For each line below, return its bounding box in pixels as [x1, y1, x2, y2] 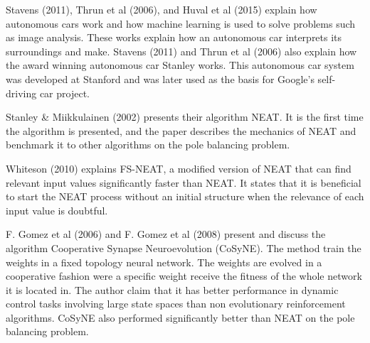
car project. [39, 85, 90, 100]
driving [6, 85, 37, 100]
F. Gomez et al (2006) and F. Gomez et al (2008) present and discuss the [6, 227, 326, 241]
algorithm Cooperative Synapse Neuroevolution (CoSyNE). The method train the [6, 240, 361, 255]
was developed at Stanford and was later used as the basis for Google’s [6, 71, 314, 86]
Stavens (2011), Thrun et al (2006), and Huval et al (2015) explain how [6, 2, 317, 16]
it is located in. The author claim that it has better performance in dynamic [6, 282, 339, 297]
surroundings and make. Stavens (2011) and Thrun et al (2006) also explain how [6, 43, 357, 58]
